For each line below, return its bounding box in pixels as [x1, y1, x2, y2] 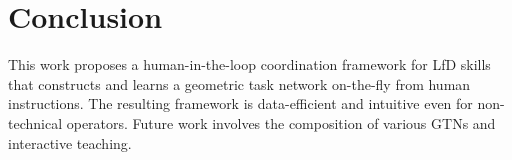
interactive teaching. [8, 132, 132, 153]
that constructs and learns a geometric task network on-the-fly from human [8, 73, 471, 94]
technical [8, 112, 63, 133]
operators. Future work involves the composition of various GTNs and [66, 112, 496, 133]
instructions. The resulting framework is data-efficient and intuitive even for [8, 93, 473, 114]
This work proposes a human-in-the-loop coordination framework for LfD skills [8, 54, 491, 75]
